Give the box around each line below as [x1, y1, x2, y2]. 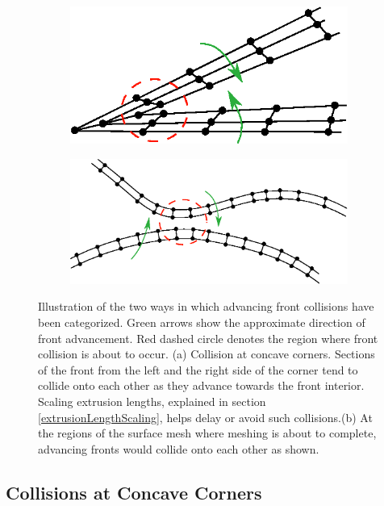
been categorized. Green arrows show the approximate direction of [38, 314, 365, 331]
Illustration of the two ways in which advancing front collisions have [38, 298, 374, 315]
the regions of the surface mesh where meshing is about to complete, [38, 424, 377, 441]
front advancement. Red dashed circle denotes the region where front [38, 329, 378, 346]
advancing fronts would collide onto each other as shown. [38, 440, 319, 457]
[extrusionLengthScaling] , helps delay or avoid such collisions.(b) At [38, 408, 373, 425]
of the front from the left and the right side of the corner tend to [38, 361, 358, 378]
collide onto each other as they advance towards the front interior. [38, 377, 365, 394]
